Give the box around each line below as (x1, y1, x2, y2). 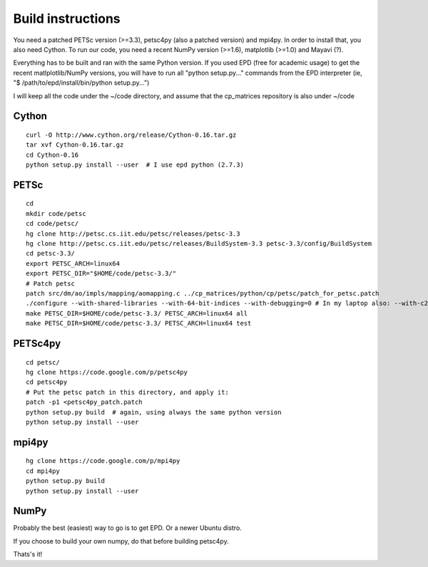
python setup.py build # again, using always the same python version (26, 408, 282, 416)
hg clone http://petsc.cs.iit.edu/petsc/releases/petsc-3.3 (26, 229, 240, 238)
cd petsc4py (26, 378, 68, 386)
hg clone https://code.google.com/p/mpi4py (26, 457, 180, 465)
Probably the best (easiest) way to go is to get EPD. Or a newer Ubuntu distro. (13, 524, 242, 532)
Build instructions (13, 11, 121, 26)
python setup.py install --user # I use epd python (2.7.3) (26, 161, 244, 169)
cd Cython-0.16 (26, 150, 79, 159)
